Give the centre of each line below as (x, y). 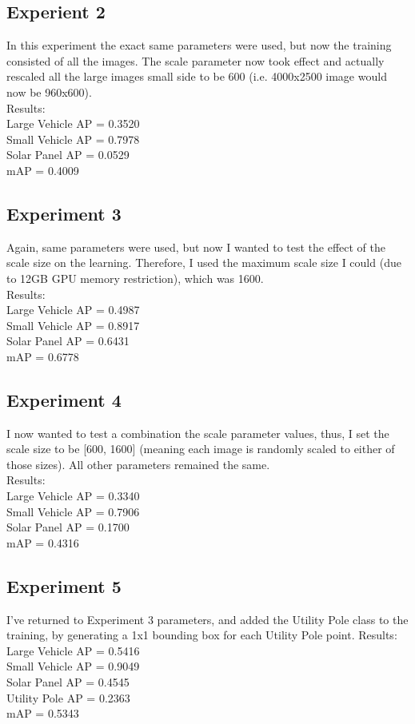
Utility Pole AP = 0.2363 (68, 697)
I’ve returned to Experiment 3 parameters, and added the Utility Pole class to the (207, 619)
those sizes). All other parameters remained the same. (138, 464)
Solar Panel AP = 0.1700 (68, 527)
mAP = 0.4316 (43, 542)
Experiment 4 (64, 399)
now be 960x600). (49, 91)
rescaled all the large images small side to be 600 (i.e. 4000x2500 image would (197, 76)
